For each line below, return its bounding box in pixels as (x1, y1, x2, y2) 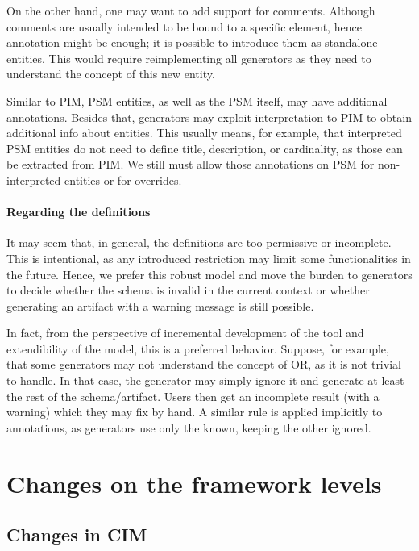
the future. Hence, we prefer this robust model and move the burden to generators (6, 265, 413, 282)
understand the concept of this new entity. (6, 65, 215, 82)
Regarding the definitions (6, 203, 151, 220)
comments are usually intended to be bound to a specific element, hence (6, 18, 362, 35)
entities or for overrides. (64, 171, 182, 188)
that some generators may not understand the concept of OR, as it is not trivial (6, 356, 401, 373)
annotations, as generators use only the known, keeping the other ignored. (6, 419, 371, 436)
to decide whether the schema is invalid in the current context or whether (6, 282, 370, 298)
